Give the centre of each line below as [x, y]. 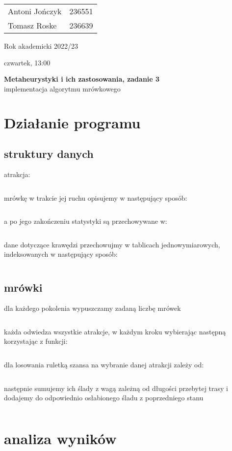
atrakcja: [17, 174]
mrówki [23, 287]
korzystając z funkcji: [36, 341]
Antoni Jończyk [35, 11]
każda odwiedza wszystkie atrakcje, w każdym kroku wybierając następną [115, 331]
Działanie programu [72, 122]
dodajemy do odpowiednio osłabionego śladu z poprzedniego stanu [104, 398]
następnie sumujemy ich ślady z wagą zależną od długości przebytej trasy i [116, 388]
